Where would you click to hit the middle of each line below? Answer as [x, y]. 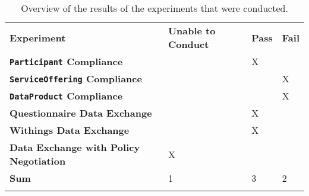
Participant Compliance [66, 61]
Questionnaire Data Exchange [81, 113]
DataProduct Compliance [66, 96]
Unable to [192, 30]
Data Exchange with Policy [75, 147]
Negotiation [38, 161]
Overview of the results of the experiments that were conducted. [154, 8]
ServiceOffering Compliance [76, 78]
